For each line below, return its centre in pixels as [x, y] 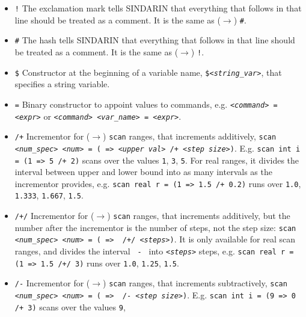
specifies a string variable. [62, 84]
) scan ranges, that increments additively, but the [199, 216]
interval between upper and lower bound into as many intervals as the [143, 172]
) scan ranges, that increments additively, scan [190, 136]
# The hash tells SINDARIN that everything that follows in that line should [155, 40]
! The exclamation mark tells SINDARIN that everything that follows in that [158, 8]
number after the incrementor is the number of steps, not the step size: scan [155, 227]
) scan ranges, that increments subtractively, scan [195, 283]
